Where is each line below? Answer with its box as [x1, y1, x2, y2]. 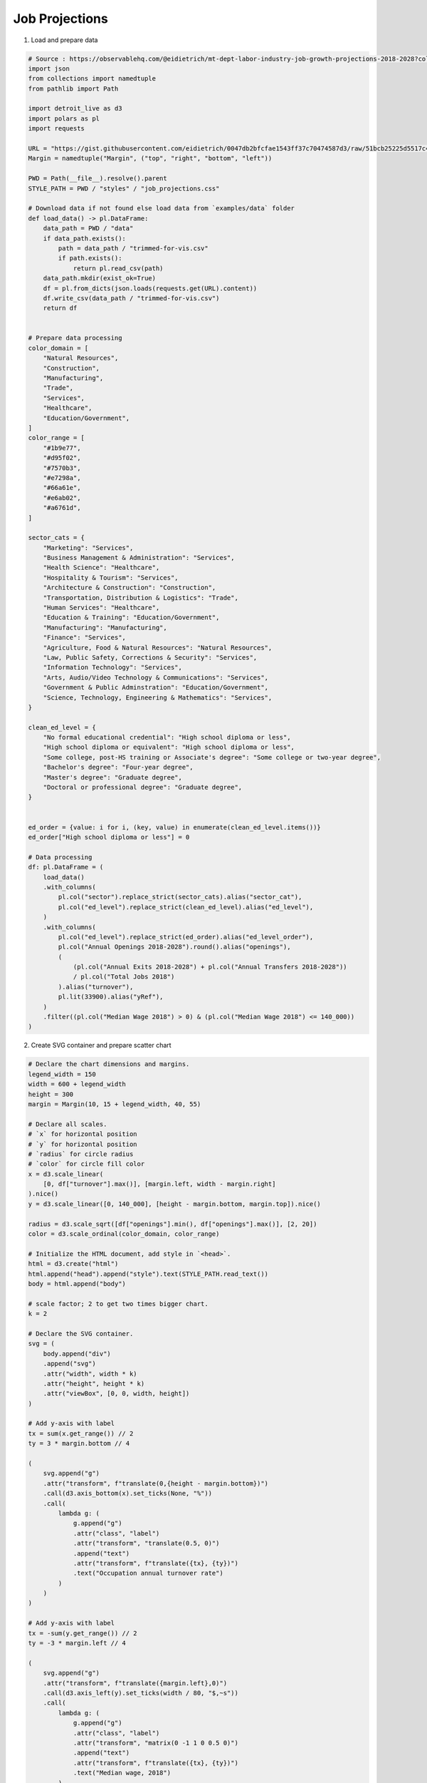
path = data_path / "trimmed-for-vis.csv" [58, 244, 209, 252]
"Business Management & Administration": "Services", [43, 553, 235, 562]
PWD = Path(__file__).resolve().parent [28, 175, 167, 183]
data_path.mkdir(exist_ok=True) [43, 275, 157, 282]
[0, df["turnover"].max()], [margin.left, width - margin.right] [43, 1180, 276, 1188]
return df [43, 304, 78, 312]
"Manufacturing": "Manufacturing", [43, 623, 167, 631]
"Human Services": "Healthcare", [43, 603, 160, 612]
